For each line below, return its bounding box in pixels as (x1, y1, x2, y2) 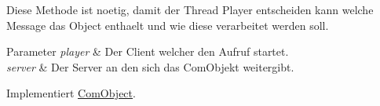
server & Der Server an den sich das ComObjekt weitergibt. (6, 58, 294, 75)
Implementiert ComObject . (6, 85, 136, 101)
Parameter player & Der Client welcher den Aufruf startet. (6, 43, 289, 60)
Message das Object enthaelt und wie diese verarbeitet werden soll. (6, 16, 329, 33)
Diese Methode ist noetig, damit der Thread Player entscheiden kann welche (6, 2, 374, 17)
